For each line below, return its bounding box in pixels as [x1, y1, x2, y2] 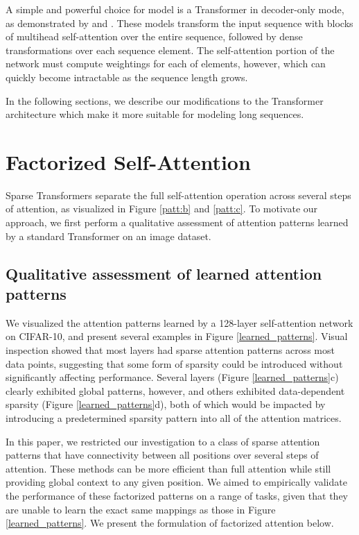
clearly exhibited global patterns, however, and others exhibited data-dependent [6, 383, 345, 398]
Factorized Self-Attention [6, 147, 251, 176]
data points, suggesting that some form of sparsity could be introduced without [6, 356, 343, 371]
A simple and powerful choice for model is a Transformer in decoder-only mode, [6, 2, 344, 16]
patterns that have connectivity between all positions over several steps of [6, 448, 319, 462]
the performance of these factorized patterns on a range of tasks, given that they [6, 488, 348, 502]
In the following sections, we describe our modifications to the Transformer [6, 93, 324, 108]
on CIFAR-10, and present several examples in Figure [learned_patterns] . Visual [6, 329, 348, 343]
